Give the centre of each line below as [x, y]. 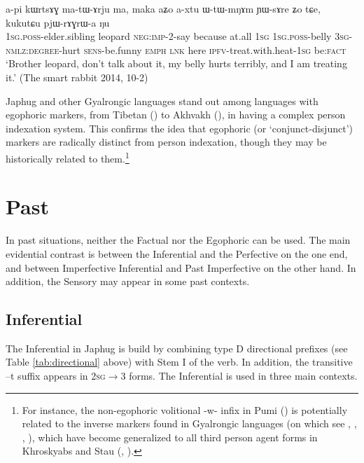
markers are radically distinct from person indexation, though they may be [166, 142]
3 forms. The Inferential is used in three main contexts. [239, 376]
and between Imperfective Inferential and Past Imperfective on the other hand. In [181, 267]
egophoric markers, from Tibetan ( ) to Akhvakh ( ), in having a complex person [176, 115]
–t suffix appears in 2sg [56, 376]
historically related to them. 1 [68, 157]
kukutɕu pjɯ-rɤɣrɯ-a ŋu [58, 22]
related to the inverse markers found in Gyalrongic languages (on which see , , [189, 423]
